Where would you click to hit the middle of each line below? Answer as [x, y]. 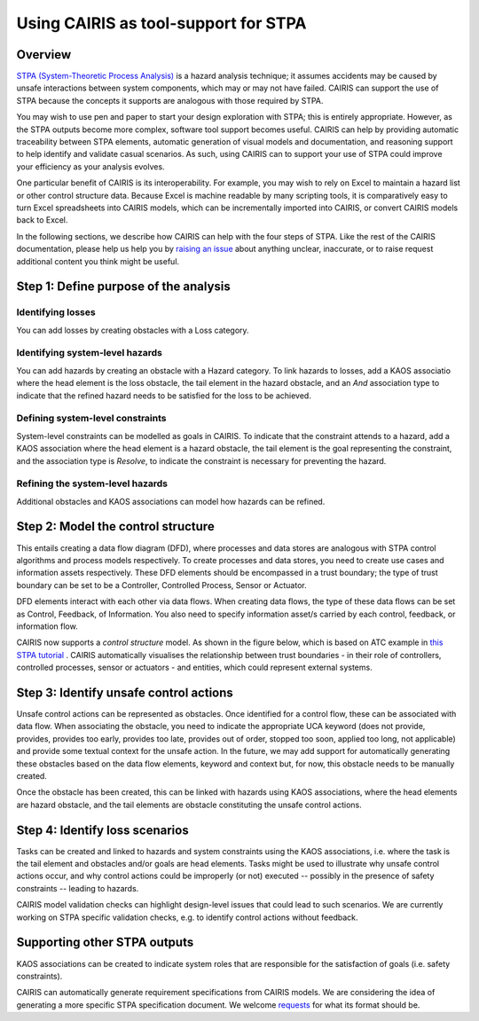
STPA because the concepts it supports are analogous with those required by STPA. [170, 100]
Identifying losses [56, 312]
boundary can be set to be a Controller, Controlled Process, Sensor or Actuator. [161, 585]
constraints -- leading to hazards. [78, 888]
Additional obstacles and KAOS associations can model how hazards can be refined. [171, 501]
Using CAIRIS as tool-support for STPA [161, 23]
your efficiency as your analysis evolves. [90, 166]
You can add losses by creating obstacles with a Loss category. [133, 330]
